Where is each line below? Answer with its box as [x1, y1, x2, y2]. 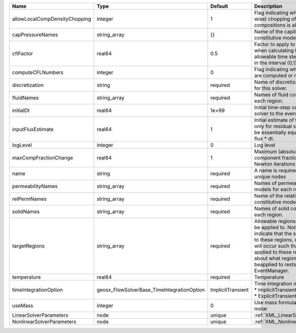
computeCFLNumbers [12, 69, 64, 76]
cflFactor [12, 50, 33, 57]
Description [254, 3, 283, 9]
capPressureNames [12, 31, 58, 38]
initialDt [12, 107, 30, 114]
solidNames [12, 208, 40, 215]
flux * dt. [254, 135, 275, 142]
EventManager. [254, 267, 290, 274]
